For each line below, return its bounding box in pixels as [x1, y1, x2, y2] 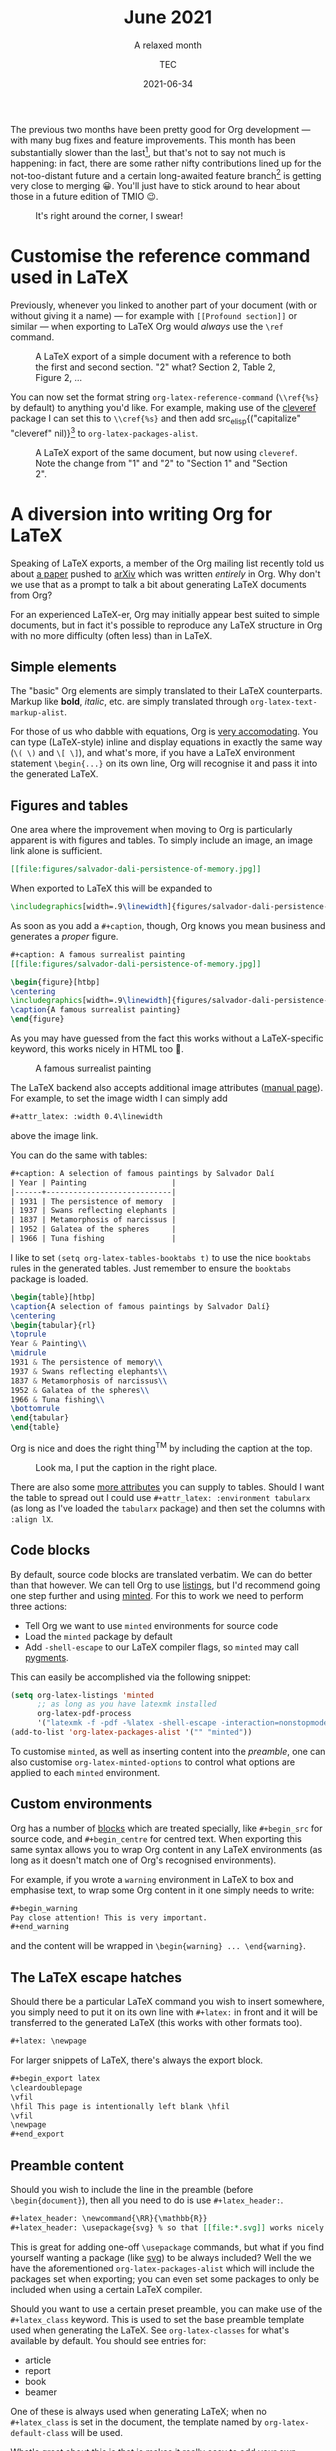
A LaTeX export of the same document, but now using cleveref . [35, 446, 298, 458]
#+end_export [10, 2129, 65, 2140]
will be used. [71, 2426, 123, 2438]
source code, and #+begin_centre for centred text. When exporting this [10, 1832, 302, 1845]
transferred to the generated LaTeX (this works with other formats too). [10, 2017, 303, 2029]
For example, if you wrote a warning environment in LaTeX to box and [10, 1873, 294, 1885]
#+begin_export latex [10, 2074, 101, 2084]
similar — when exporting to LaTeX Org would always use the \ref [10, 321, 284, 333]
